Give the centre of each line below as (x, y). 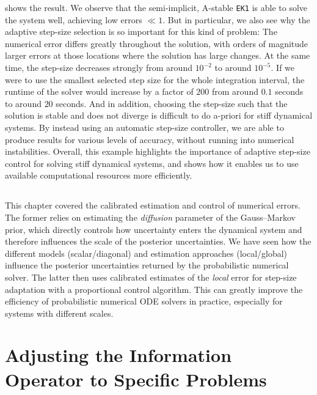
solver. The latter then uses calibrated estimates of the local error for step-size (151, 277)
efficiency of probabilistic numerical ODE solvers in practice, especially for (144, 301)
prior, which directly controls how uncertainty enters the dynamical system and (154, 229)
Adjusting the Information (118, 355)
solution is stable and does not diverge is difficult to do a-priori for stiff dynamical (159, 115)
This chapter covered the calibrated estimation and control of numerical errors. (153, 205)
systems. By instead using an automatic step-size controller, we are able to (144, 127)
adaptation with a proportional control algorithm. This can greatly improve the (154, 289)
